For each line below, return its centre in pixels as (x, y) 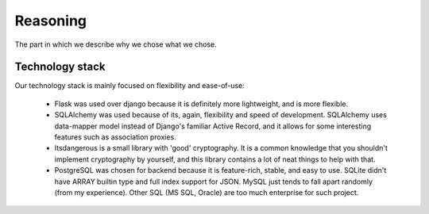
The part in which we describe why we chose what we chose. (116, 44)
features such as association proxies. (115, 137)
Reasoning (51, 21)
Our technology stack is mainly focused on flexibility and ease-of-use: (130, 86)
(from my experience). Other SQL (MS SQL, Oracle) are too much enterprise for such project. (207, 192)
